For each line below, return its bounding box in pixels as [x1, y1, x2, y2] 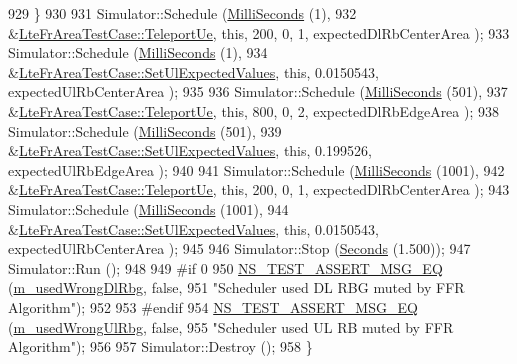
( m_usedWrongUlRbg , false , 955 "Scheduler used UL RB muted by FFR [8, 316, 454, 337]
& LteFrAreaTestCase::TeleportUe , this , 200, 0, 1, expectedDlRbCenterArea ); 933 [8, 22, 510, 43]
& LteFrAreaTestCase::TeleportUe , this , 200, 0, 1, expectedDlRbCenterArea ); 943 [8, 179, 510, 200]
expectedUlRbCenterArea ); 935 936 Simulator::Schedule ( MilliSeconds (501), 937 [8, 81, 508, 102]
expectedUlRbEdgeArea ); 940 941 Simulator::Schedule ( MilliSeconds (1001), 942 [8, 159, 505, 180]
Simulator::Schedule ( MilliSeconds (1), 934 [8, 42, 268, 63]
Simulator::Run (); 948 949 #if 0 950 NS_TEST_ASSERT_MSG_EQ [8, 257, 443, 278]
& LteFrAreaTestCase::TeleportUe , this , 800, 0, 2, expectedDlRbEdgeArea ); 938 [8, 100, 499, 121]
